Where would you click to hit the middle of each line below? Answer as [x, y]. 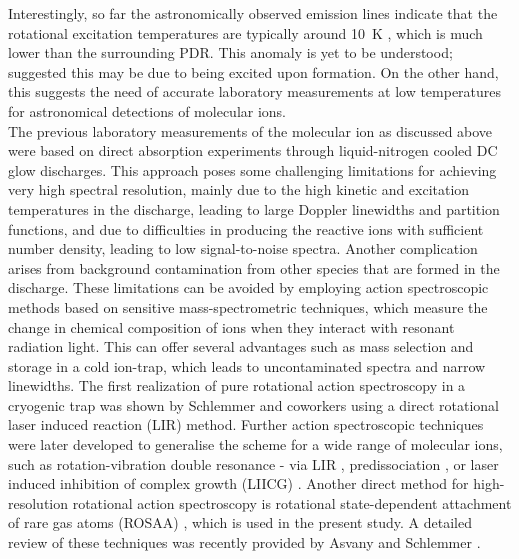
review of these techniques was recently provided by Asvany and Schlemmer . [244, 542]
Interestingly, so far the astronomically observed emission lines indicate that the [253, 13]
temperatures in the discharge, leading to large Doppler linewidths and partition [254, 208]
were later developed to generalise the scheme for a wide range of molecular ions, [255, 444]
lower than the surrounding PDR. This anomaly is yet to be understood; [230, 52]
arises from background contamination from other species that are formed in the [254, 267]
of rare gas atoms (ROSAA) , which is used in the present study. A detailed [240, 522]
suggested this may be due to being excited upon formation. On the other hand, [253, 71]
